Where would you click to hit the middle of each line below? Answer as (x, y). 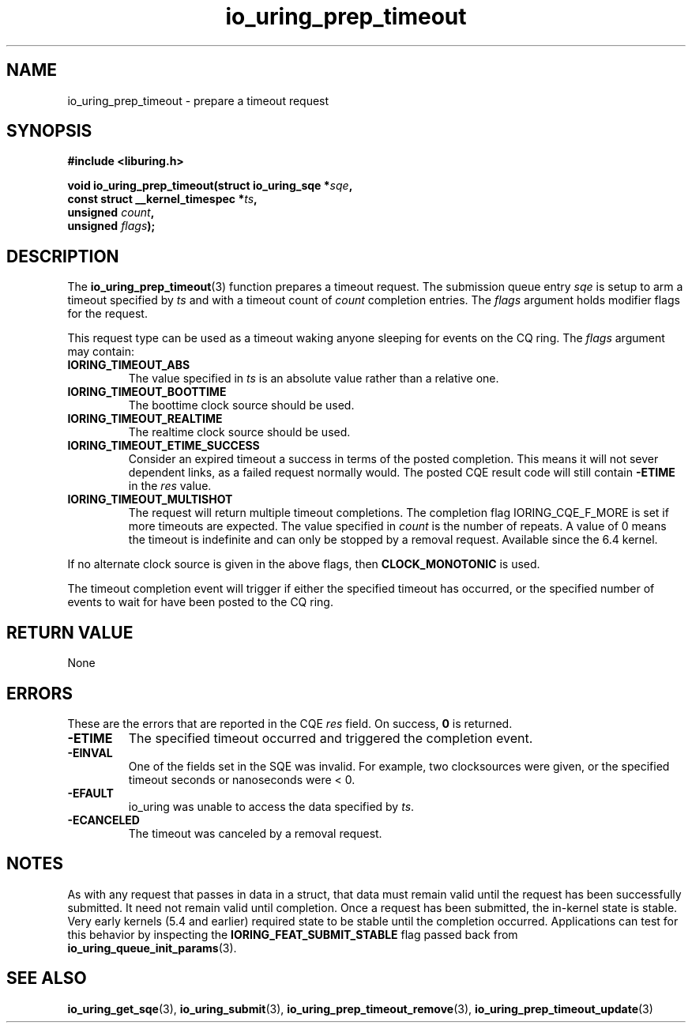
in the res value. (170, 486)
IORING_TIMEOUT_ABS (129, 365)
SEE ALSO (47, 978)
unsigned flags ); (111, 226)
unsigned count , (111, 213)
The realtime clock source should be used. (239, 432)
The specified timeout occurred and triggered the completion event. (331, 738)
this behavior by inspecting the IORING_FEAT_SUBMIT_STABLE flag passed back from (293, 934)
